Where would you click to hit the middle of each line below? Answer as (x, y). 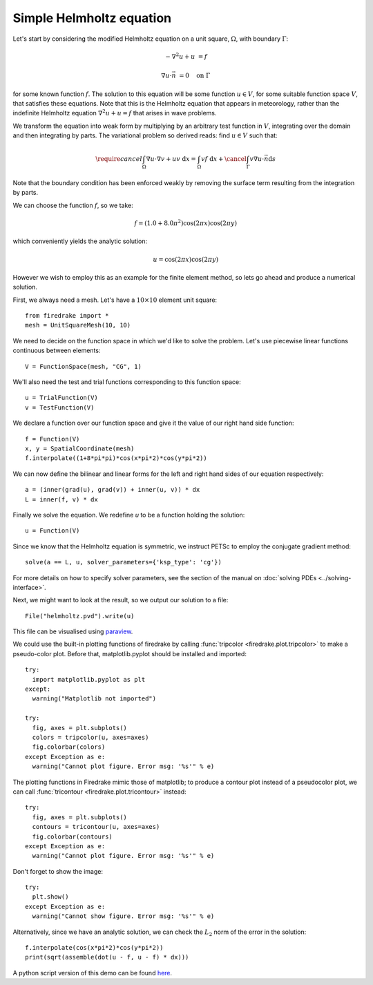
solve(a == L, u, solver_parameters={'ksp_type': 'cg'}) (124, 562)
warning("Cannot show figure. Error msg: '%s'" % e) (123, 916)
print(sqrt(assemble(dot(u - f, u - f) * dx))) (107, 957)
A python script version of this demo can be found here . (93, 973)
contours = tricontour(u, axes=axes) (96, 827)
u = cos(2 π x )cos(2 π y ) (186, 259)
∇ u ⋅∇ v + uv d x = (171, 159)
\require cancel (119, 159)
